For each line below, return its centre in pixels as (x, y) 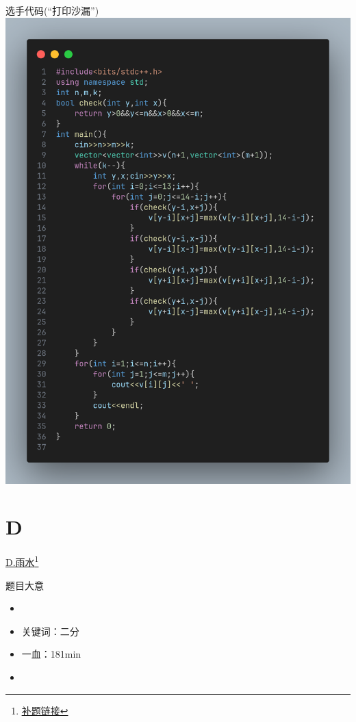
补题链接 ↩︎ (45, 710)
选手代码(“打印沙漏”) (52, 10)
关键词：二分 (50, 631)
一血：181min (51, 654)
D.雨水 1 (22, 561)
